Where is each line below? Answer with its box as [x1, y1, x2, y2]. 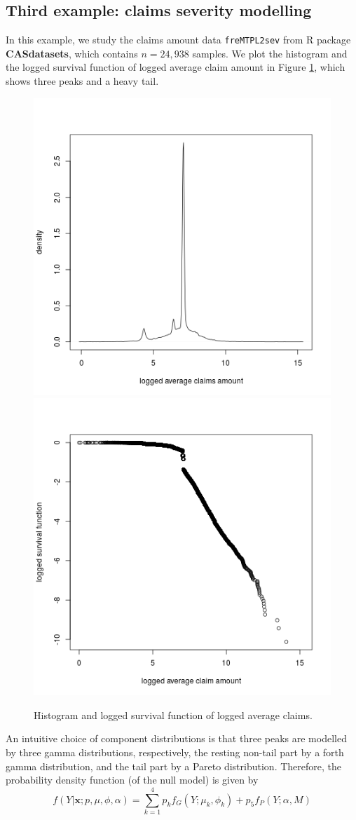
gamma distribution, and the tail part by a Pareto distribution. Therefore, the [6, 758, 341, 773]
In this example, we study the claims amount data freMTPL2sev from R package [6, 32, 351, 47]
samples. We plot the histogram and [192, 46, 348, 60]
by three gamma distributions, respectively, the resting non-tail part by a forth [6, 745, 344, 760]
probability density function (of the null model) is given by [6, 772, 259, 787]
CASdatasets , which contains [6, 46, 138, 60]
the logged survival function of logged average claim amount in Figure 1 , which [6, 60, 345, 74]
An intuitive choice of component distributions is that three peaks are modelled [6, 731, 347, 746]
